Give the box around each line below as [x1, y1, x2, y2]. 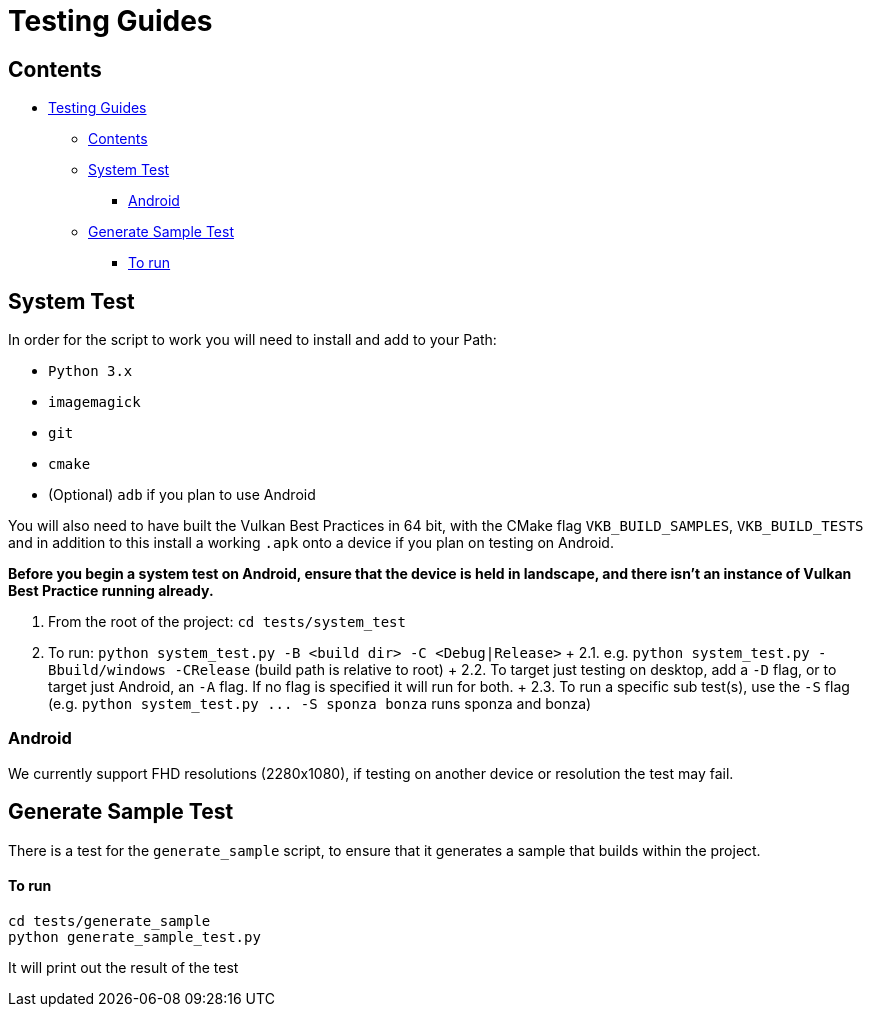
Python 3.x [48, 363, 133, 380]
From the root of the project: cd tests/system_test [48, 613, 406, 631]
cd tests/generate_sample [8, 912, 211, 929]
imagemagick [48, 394, 141, 411]
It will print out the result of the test [8, 958, 239, 976]
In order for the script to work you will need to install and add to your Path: [8, 331, 497, 349]
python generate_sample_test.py [8, 928, 261, 945]
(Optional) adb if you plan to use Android [48, 486, 316, 504]
